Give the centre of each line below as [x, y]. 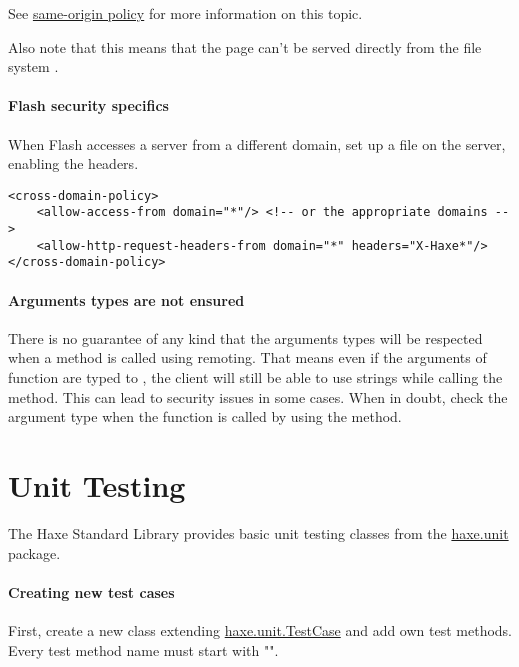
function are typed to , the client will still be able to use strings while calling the [255, 377]
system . [33, 66]
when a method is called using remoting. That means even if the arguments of [247, 357]
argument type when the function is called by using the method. [205, 416]
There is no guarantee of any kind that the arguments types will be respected [245, 337]
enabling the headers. [73, 163]
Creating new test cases [91, 591]
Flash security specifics [88, 105]
